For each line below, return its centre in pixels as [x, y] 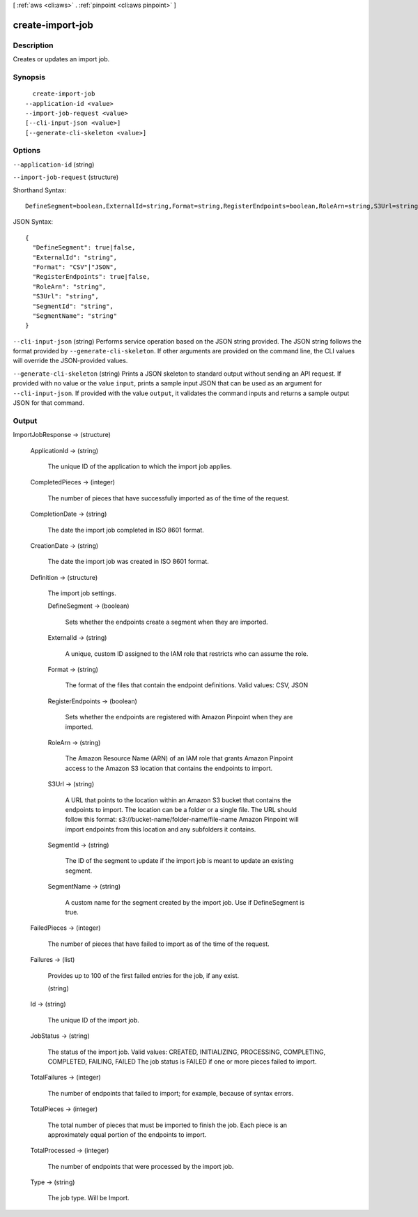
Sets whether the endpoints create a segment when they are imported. [167, 622]
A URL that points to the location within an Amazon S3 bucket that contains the [178, 800]
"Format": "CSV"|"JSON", [75, 267]
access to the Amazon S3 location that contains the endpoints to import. [169, 768]
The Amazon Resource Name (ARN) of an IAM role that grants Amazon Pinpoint [179, 758]
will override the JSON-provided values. [70, 361]
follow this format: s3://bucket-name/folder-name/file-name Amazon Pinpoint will [182, 820]
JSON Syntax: [33, 222]
